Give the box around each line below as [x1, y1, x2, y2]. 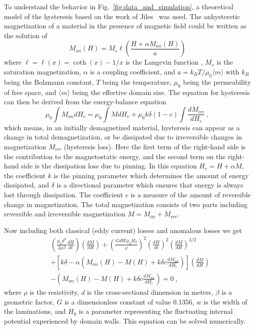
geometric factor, [4, 296, 55, 306]
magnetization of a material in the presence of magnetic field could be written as [4, 21, 247, 31]
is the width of [204, 296, 248, 306]
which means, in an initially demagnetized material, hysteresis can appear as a [4, 122, 240, 132]
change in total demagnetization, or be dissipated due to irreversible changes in [4, 132, 242, 142]
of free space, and [4, 87, 56, 97]
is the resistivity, [29, 286, 79, 297]
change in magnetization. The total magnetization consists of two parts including [4, 199, 248, 209]
